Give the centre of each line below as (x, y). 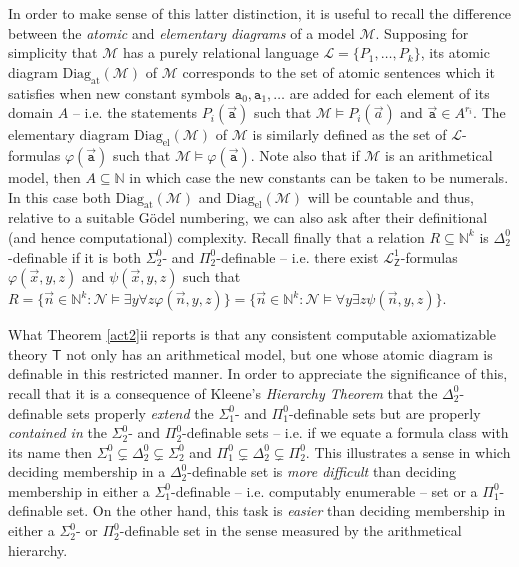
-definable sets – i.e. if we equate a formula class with (345, 432)
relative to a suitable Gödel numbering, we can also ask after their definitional (248, 217)
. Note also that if (305, 154)
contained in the (57, 432)
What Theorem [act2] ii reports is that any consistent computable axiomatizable (252, 334)
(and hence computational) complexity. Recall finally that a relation (216, 236)
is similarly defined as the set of (349, 134)
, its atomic (455, 52)
